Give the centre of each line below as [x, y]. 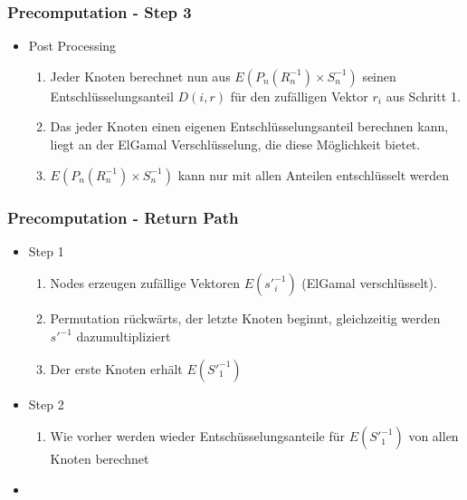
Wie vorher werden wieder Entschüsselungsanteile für [198, 436]
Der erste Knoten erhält [116, 368]
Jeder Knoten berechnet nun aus [140, 76]
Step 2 [46, 404]
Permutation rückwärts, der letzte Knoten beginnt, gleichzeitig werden [245, 318]
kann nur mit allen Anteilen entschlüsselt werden [313, 174]
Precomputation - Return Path [123, 217]
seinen [379, 76]
